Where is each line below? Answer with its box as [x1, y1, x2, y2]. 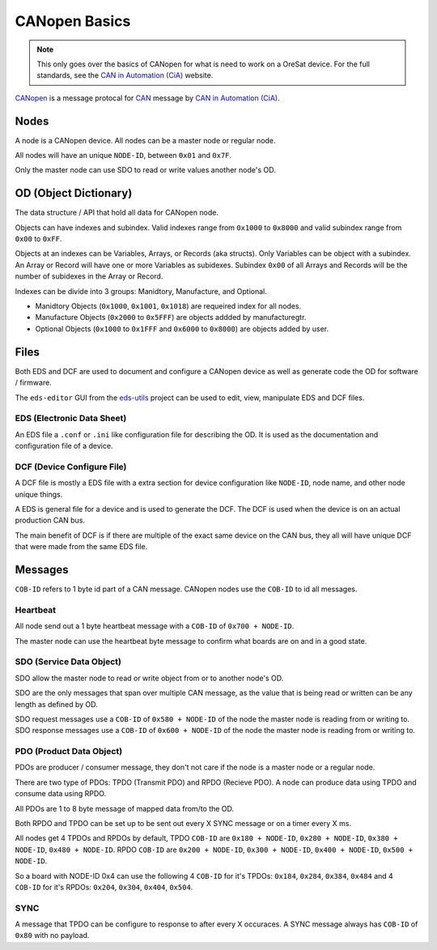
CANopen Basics [15, 12, 131, 30]
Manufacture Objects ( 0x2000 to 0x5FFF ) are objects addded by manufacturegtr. [35, 313, 307, 322]
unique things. [15, 489, 63, 499]
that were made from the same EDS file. [15, 542, 148, 552]
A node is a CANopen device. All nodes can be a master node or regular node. [15, 135, 276, 145]
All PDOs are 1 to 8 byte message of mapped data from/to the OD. [15, 803, 235, 813]
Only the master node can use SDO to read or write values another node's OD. [15, 165, 276, 175]
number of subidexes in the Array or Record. [15, 271, 163, 281]
